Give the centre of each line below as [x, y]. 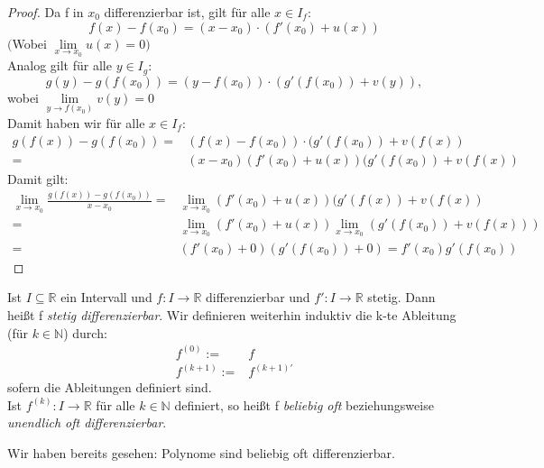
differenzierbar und [258, 297]
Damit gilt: [38, 178]
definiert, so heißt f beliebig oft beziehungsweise [304, 404]
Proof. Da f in [46, 12]
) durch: [85, 332]
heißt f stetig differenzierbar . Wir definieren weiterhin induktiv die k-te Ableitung [232, 314]
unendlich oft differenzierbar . [87, 422]
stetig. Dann [401, 297]
